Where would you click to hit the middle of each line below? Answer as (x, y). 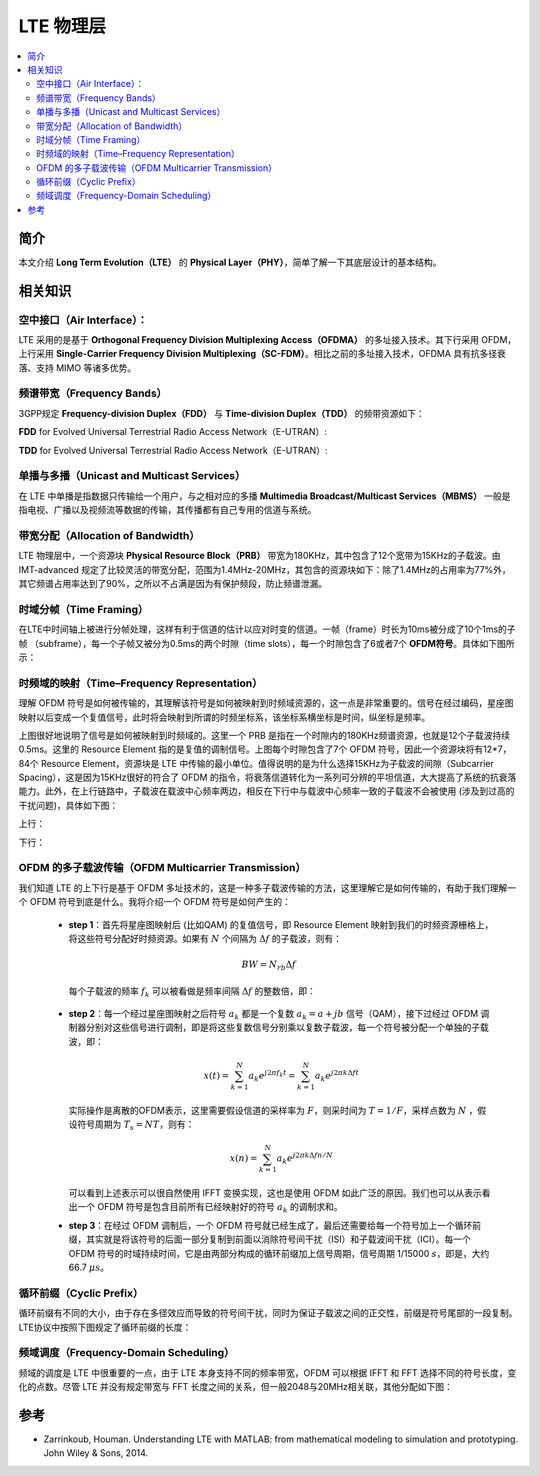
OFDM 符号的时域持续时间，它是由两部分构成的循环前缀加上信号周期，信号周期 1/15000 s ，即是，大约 (279, 1253)
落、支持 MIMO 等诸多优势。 (77, 367)
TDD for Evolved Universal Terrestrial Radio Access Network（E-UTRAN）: (173, 450)
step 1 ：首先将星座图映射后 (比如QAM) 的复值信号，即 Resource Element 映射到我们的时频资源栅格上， (281, 924)
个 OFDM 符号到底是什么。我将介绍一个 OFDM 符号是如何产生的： (155, 902)
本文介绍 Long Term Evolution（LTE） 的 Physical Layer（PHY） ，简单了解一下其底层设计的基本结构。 (230, 262)
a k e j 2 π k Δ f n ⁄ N (305, 1159)
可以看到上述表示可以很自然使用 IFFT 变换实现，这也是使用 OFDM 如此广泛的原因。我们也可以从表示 (275, 1193)
